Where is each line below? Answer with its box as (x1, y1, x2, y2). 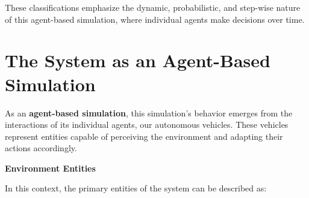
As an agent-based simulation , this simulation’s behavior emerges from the (5, 106, 293, 119)
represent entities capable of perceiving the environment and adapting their (5, 130, 283, 142)
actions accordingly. (5, 142, 77, 154)
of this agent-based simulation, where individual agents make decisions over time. (5, 13, 305, 25)
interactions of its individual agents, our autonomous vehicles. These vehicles (5, 118, 289, 131)
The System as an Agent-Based (5, 48, 270, 73)
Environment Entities (5, 161, 96, 174)
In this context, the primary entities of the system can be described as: (5, 182, 267, 194)
